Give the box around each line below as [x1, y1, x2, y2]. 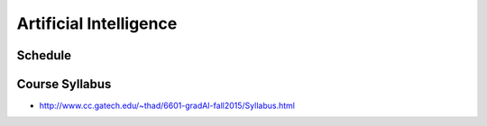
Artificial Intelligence [16, 13, 178, 33]
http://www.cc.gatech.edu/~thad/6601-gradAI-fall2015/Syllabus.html [39, 100, 295, 112]
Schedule [16, 48, 72, 63]
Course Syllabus [16, 76, 112, 92]
